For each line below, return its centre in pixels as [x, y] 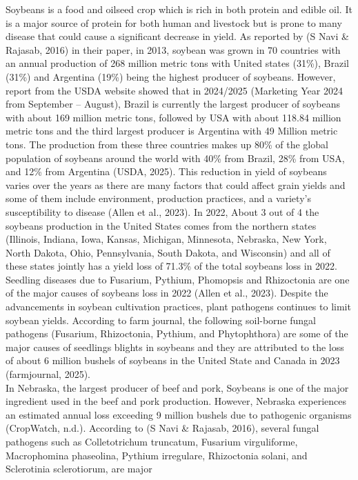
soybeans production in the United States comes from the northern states [161, 225]
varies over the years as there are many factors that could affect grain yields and [176, 184]
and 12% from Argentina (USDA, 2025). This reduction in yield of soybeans [166, 171]
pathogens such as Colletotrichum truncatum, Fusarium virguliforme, [152, 441]
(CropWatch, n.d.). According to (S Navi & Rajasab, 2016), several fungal [162, 428]
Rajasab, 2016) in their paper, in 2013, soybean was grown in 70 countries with [173, 49]
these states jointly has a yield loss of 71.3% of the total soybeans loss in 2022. [171, 266]
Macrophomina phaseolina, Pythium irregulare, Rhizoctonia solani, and [157, 455]
